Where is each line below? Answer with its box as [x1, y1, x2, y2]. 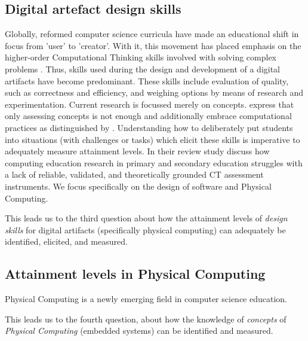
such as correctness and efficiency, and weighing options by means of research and [5, 86, 303, 99]
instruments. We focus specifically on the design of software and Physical [5, 179, 272, 192]
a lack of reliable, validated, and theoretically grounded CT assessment [5, 168, 264, 181]
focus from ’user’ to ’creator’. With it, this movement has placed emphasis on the [5, 39, 301, 51]
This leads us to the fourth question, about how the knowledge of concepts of [5, 312, 287, 325]
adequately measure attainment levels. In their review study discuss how [5, 145, 270, 157]
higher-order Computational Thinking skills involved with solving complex [5, 51, 277, 63]
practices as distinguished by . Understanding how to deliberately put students [5, 121, 293, 133]
